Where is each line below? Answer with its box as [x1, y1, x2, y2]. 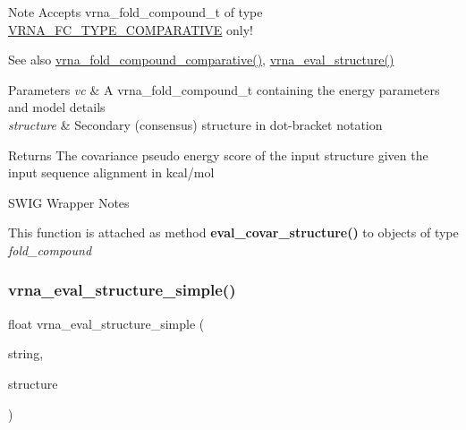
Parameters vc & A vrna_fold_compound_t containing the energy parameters [8, 80, 440, 99]
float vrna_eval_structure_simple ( [8, 314, 205, 332]
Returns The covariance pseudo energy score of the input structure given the [8, 145, 428, 164]
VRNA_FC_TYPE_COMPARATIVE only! [8, 20, 254, 39]
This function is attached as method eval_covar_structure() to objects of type [8, 223, 459, 242]
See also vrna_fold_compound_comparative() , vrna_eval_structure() [8, 50, 394, 69]
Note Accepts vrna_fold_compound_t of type [8, 3, 263, 21]
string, [8, 344, 44, 363]
